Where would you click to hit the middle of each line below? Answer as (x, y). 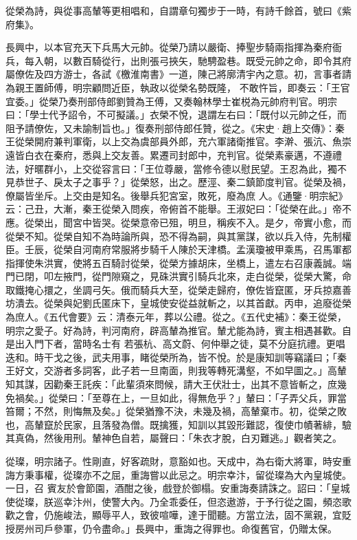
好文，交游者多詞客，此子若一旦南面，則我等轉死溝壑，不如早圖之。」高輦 (181, 370)
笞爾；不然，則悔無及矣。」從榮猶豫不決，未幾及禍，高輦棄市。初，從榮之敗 (176, 411)
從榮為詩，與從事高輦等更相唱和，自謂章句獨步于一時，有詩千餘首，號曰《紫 (178, 10)
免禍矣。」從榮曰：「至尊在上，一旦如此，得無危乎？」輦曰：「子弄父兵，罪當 (176, 397)
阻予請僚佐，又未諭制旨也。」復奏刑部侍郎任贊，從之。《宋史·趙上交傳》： (170, 128)
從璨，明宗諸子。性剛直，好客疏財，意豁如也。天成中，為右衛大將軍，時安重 (178, 461)
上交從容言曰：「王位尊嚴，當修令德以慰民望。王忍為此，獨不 (209, 168)
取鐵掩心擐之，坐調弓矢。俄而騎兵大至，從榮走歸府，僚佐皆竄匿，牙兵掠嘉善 (178, 289)
